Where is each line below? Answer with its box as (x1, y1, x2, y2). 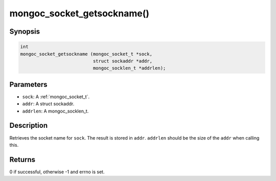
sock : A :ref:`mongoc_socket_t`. (22, 94, 89, 100)
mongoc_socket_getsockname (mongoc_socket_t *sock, (20, 51, 153, 57)
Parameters (9, 80, 48, 89)
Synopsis (9, 27, 40, 36)
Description (9, 121, 48, 130)
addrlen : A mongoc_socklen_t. (22, 108, 89, 114)
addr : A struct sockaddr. (22, 101, 75, 107)
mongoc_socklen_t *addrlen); (93, 65, 166, 71)
